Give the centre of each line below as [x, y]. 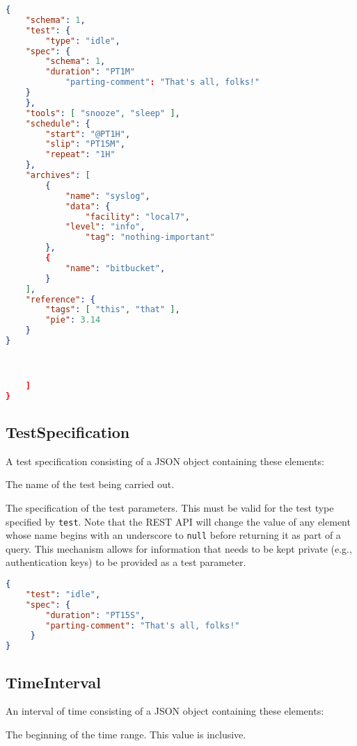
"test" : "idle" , [63, 594]
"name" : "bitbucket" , [115, 268]
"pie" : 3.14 [73, 320]
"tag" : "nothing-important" [150, 237]
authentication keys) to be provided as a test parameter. [126, 562]
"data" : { [88, 206]
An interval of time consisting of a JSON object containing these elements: [165, 711]
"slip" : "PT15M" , [85, 144]
